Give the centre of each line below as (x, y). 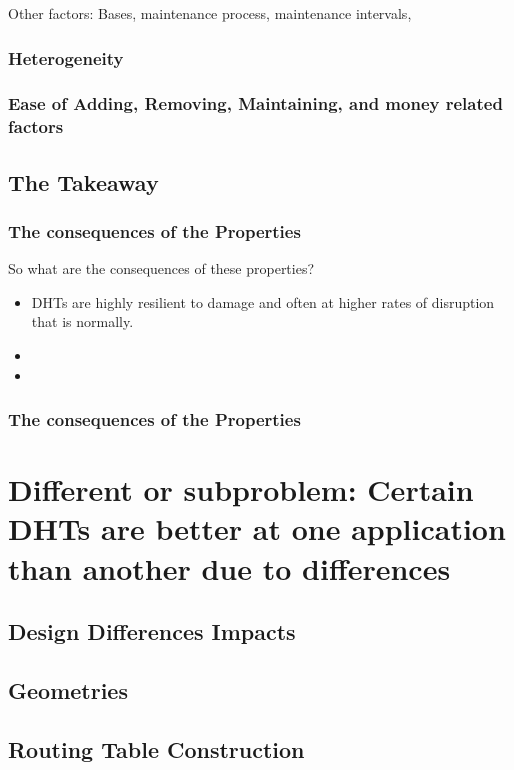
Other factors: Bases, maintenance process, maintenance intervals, (210, 13)
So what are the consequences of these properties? (161, 268)
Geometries (68, 689)
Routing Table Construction (156, 748)
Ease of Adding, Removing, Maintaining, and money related (255, 103)
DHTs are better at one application (257, 528)
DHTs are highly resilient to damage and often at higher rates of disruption (263, 301)
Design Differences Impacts (152, 631)
